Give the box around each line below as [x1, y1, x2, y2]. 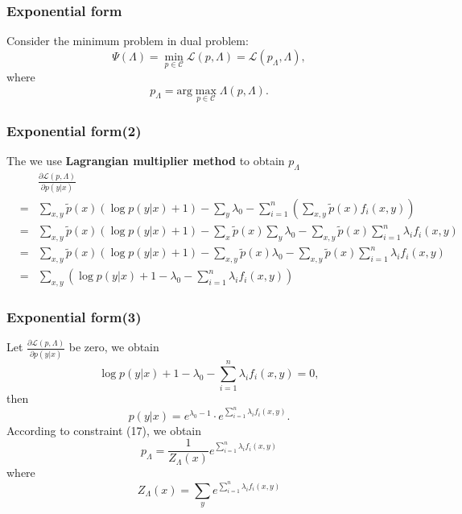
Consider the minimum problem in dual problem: [6, 32, 249, 49]
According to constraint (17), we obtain [6, 421, 202, 438]
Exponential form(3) [6, 307, 142, 327]
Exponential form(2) [6, 120, 142, 140]
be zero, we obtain [68, 338, 159, 355]
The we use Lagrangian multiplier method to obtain [6, 152, 285, 169]
